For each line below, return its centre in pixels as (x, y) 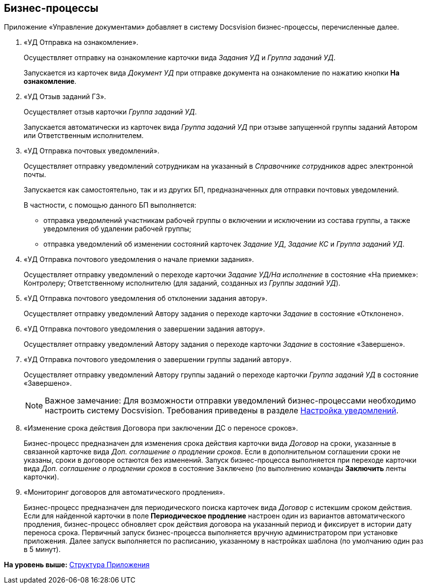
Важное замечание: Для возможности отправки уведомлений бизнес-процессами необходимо (230, 401)
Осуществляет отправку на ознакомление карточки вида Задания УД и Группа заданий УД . (180, 58)
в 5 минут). (42, 550)
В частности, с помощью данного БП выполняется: (110, 205)
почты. (35, 175)
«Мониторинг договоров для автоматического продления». (124, 492)
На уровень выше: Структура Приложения (77, 565)
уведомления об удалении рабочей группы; (117, 229)
